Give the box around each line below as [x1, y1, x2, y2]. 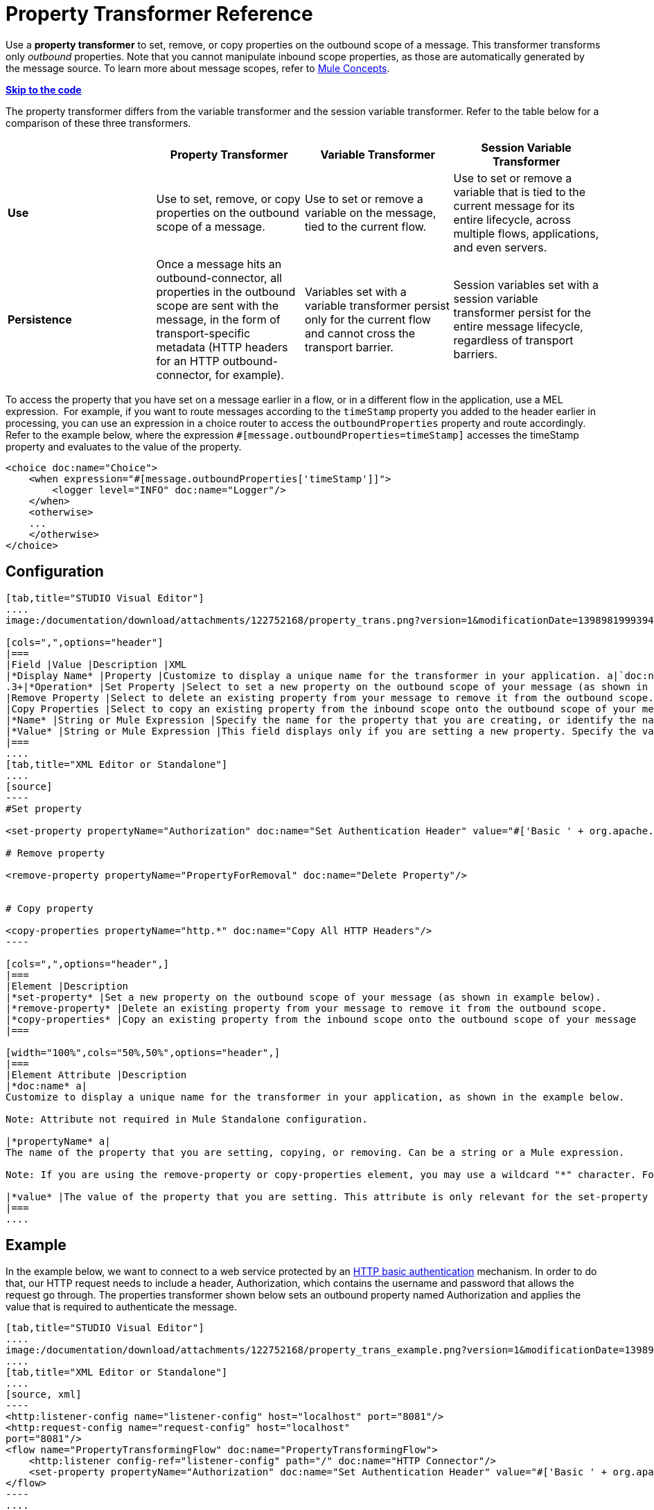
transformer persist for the [453, 305, 592, 319]
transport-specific [156, 326, 251, 340]
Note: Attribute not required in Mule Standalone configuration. [6, 1113, 368, 1125]
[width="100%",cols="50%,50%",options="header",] [6, 1046, 281, 1058]
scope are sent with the [156, 298, 279, 313]
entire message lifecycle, [453, 319, 583, 333]
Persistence [8, 312, 72, 326]
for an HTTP [156, 353, 220, 368]
